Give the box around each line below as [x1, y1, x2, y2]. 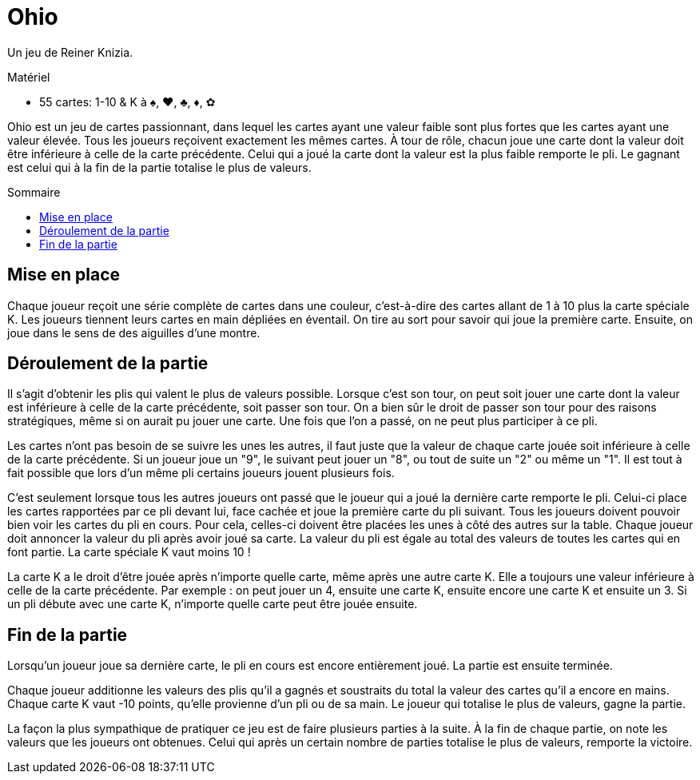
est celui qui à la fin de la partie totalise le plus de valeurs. [7, 160, 312, 174]
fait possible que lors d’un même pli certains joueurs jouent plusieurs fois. [7, 466, 395, 480]
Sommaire [7, 185, 61, 199]
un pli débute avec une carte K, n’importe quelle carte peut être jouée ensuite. [7, 597, 418, 611]
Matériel [7, 70, 50, 84]
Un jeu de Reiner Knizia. [7, 45, 133, 59]
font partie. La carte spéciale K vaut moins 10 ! [7, 545, 251, 559]
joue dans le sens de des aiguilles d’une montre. [7, 325, 261, 340]
